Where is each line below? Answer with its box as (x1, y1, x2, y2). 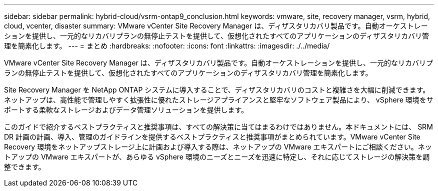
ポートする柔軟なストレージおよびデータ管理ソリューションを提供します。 (4, 105, 248, 114)
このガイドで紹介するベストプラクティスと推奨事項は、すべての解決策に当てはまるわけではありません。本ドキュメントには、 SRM (4, 122, 433, 131)
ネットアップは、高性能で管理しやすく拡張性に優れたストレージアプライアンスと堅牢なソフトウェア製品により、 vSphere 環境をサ (4, 95, 433, 104)
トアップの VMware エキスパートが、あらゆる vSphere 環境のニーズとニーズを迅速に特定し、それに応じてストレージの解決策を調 (4, 152, 430, 161)
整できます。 (4, 162, 45, 171)
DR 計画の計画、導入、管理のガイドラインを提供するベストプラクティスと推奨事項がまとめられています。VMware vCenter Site (4, 132, 420, 141)
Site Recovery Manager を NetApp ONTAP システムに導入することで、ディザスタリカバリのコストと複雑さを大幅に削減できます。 (4, 85, 430, 94)
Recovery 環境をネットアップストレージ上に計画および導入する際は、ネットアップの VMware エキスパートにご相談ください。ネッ (4, 142, 432, 151)
